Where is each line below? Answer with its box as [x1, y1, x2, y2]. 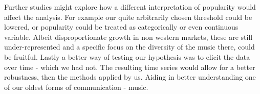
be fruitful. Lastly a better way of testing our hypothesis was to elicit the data [4, 51, 250, 62]
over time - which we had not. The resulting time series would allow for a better [4, 61, 255, 72]
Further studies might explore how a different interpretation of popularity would [4, 2, 256, 12]
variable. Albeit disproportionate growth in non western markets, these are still [4, 31, 253, 42]
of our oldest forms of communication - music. [4, 81, 148, 92]
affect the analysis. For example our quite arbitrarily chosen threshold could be [4, 11, 252, 22]
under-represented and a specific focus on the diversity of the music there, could [4, 41, 255, 52]
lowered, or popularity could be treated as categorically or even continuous [4, 21, 239, 32]
